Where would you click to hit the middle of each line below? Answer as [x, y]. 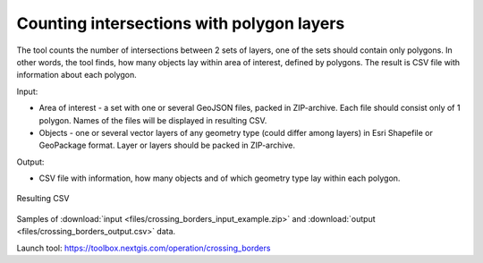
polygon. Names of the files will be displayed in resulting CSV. [153, 120]
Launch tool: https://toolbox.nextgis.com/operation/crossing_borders [144, 248]
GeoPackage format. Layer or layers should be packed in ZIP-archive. [167, 145]
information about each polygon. [77, 75]
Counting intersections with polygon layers [181, 23]
